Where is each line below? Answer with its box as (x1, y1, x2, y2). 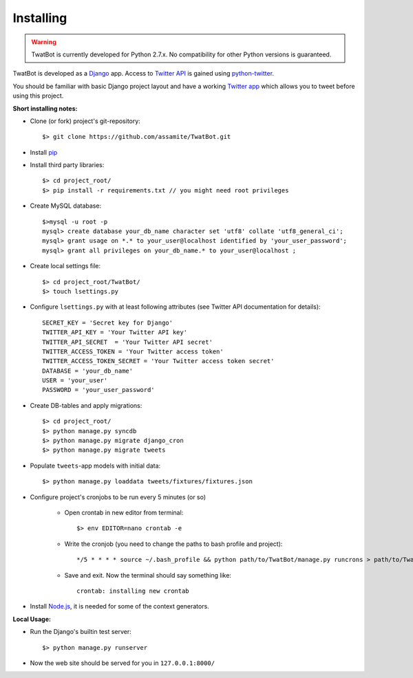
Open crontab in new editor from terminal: (64, 509, 184, 516)
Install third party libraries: (30, 161, 105, 169)
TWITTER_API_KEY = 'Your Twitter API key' (42, 329, 188, 336)
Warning (31, 38, 56, 46)
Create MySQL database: (30, 201, 102, 210)
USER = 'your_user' (42, 377, 108, 384)
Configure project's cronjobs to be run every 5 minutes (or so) (30, 492, 206, 501)
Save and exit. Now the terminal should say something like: (64, 571, 232, 579)
